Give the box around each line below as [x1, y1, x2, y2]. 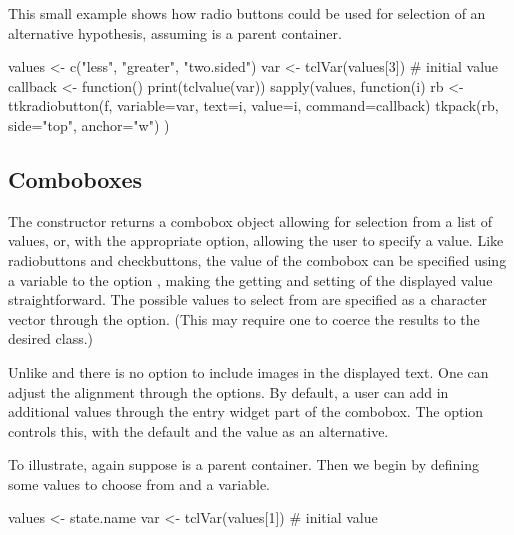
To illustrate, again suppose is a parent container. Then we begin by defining [8, 454, 480, 475]
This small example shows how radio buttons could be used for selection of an [8, 3, 486, 23]
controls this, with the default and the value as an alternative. [8, 420, 389, 441]
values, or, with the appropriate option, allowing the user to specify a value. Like [8, 230, 504, 251]
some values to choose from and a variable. [8, 473, 270, 494]
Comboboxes [8, 163, 142, 194]
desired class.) [8, 328, 94, 349]
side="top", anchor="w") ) [8, 114, 170, 135]
